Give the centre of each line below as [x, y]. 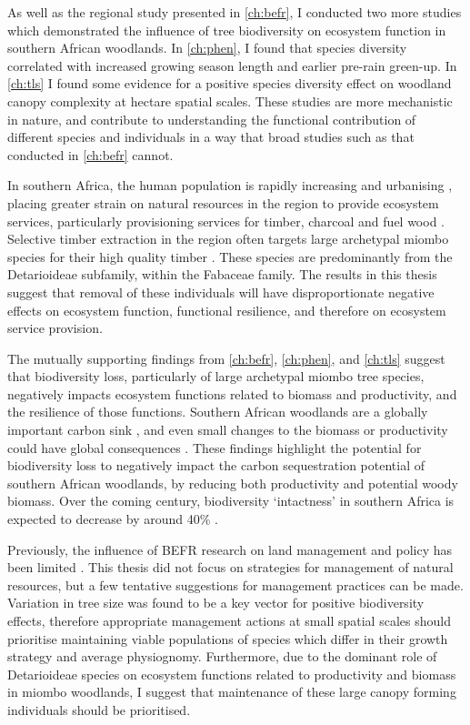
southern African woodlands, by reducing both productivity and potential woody [233, 483]
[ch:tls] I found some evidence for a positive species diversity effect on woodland [230, 83]
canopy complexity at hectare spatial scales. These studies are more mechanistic [230, 101]
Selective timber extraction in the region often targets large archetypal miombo [228, 239]
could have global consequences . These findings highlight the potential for [215, 447]
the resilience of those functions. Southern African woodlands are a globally [218, 412]
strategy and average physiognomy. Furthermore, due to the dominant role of [222, 656]
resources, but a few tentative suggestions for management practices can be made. [235, 584]
